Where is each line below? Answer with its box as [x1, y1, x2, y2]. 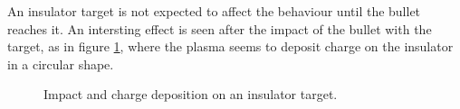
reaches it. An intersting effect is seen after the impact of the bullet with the [7, 19, 432, 38]
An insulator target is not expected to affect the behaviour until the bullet [7, 2, 421, 20]
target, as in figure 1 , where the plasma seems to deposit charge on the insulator [7, 37, 454, 56]
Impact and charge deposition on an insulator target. [43, 85, 338, 104]
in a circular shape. [7, 54, 114, 73]
